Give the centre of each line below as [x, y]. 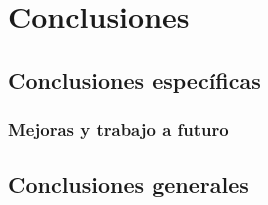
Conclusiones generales [128, 184]
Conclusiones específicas [134, 79]
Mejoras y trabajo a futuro [118, 129]
